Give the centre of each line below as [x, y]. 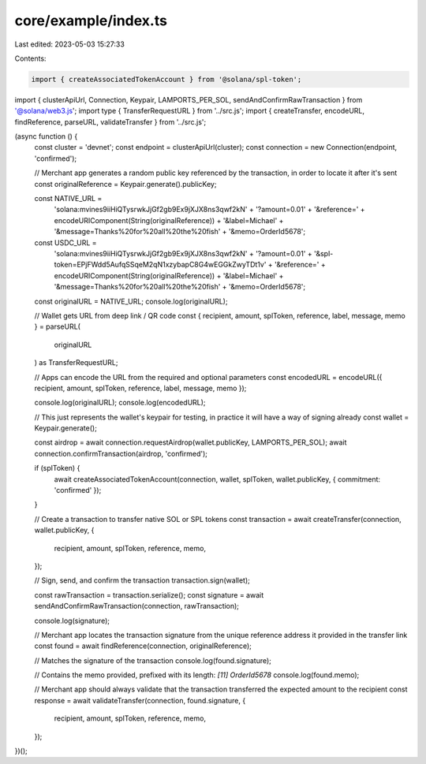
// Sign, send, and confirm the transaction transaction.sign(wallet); [142, 580]
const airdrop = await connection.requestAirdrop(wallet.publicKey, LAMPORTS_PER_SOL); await [191, 442]
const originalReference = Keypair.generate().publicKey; [125, 184]
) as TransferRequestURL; [76, 363]
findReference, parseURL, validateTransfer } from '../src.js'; [110, 121]
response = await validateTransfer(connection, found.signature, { [140, 700]
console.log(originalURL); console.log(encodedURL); [120, 403]
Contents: [30, 58]
